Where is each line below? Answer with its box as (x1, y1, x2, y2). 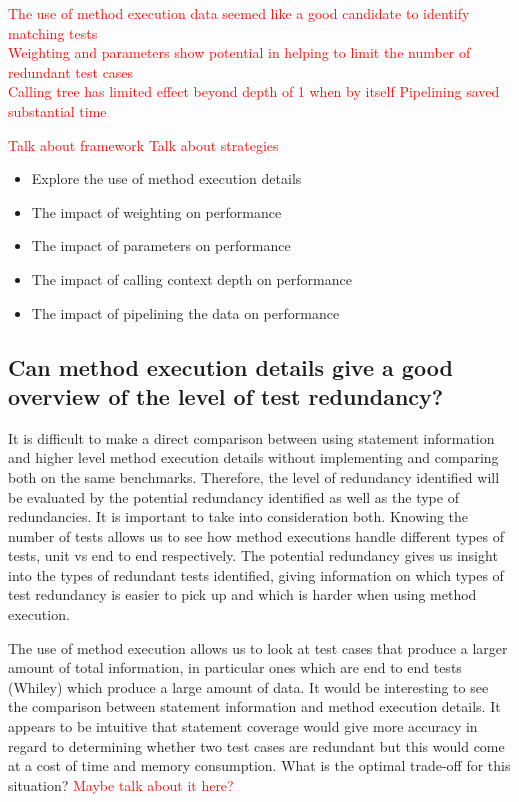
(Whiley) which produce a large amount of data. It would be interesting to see (8, 676, 489, 697)
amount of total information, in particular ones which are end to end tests (8, 657, 462, 678)
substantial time (8, 100, 107, 121)
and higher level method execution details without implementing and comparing (8, 447, 499, 468)
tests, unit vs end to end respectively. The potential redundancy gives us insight (8, 545, 498, 566)
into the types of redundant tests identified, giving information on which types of (8, 564, 504, 585)
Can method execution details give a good (8, 351, 453, 382)
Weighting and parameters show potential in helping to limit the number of (8, 42, 471, 63)
